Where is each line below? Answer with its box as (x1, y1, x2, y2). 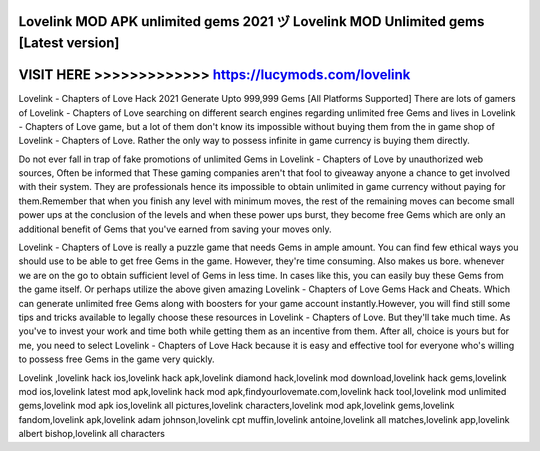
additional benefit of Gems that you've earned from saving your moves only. (18, 223, 332, 235)
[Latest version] (18, 35, 120, 52)
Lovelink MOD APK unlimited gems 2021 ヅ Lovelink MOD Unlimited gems (18, 13, 485, 30)
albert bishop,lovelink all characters (18, 428, 165, 440)
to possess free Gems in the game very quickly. (18, 353, 215, 365)
